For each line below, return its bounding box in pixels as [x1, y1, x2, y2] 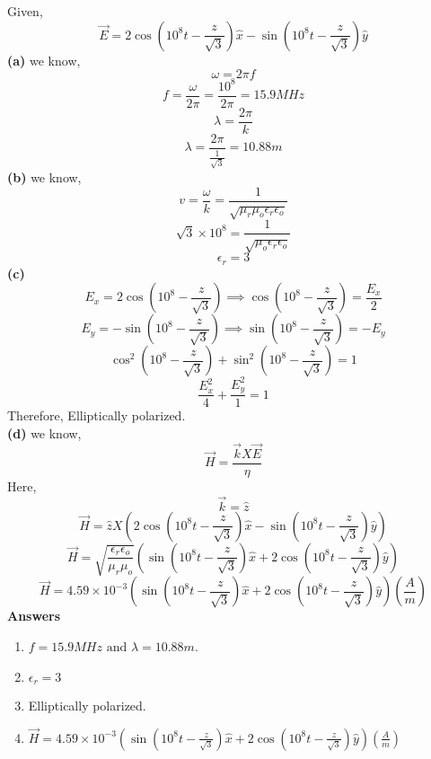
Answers [7, 606, 61, 625]
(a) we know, [7, 50, 81, 69]
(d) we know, [7, 423, 82, 442]
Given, [7, 2, 43, 20]
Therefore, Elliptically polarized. [7, 406, 186, 425]
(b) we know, [7, 167, 82, 186]
